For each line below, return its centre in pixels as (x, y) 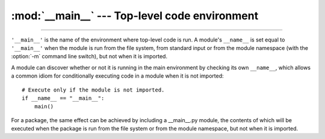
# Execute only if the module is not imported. (93, 90)
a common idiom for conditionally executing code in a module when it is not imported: (117, 76)
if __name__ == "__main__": (63, 98)
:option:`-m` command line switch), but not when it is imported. (89, 57)
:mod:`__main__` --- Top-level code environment (135, 16)
